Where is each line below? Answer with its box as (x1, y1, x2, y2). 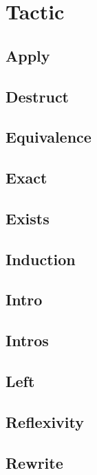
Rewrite (6, 451, 63, 473)
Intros (6, 330, 49, 351)
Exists (6, 207, 50, 228)
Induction (6, 248, 76, 269)
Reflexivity (6, 411, 85, 432)
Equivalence (6, 126, 91, 147)
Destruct (6, 85, 69, 107)
